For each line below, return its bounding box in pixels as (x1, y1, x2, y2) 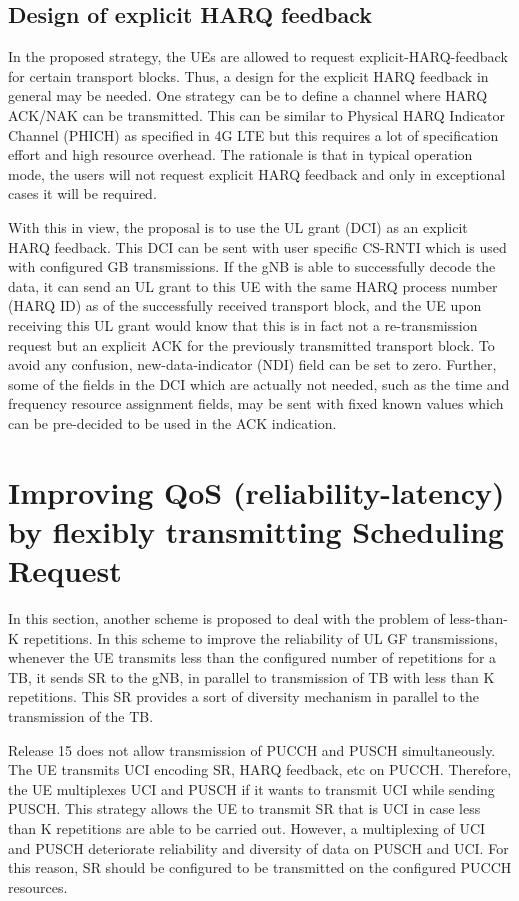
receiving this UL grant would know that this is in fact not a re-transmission (8, 314, 478, 335)
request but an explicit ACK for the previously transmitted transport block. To (8, 334, 495, 355)
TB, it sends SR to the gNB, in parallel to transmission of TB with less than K (8, 666, 495, 687)
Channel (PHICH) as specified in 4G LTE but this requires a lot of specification (8, 124, 499, 145)
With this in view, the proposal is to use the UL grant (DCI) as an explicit (8, 216, 468, 237)
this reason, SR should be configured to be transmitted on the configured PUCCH (8, 857, 512, 878)
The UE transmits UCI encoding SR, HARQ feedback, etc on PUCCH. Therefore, (8, 759, 512, 780)
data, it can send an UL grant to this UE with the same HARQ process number (8, 275, 498, 296)
